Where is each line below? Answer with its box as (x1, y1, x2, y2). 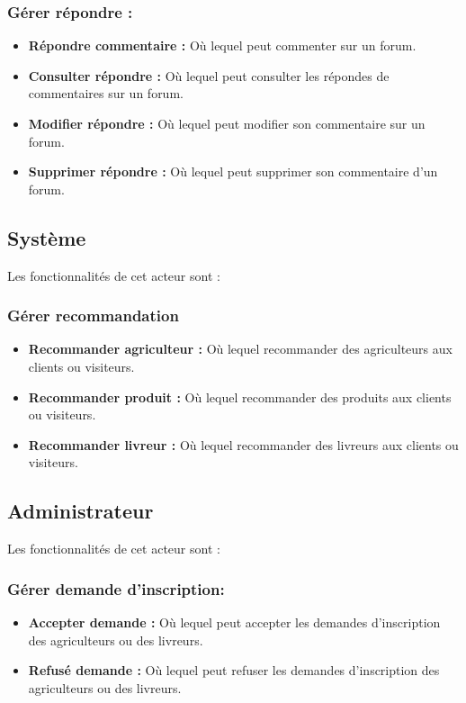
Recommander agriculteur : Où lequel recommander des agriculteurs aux (28, 339, 453, 358)
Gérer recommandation (7, 304, 179, 327)
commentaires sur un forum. (28, 84, 184, 103)
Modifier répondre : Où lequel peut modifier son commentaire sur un (28, 114, 426, 132)
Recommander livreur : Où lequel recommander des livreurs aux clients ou (28, 435, 459, 454)
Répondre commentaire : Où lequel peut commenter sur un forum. (28, 36, 417, 55)
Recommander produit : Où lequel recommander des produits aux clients (28, 387, 452, 406)
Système (7, 223, 86, 251)
